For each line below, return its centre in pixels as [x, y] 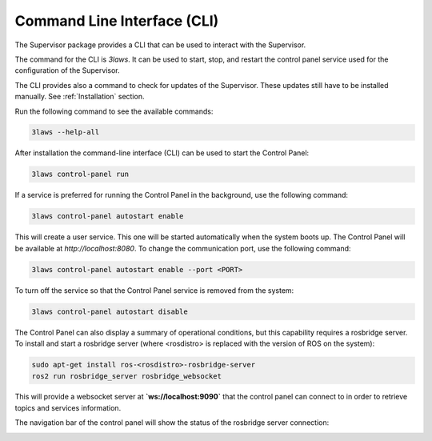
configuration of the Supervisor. [67, 70]
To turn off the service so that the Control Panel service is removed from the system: [154, 290]
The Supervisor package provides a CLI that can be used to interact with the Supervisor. [160, 45]
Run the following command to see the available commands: [114, 111]
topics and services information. [68, 407]
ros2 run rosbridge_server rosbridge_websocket [126, 376]
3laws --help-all [66, 132]
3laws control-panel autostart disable [110, 311]
